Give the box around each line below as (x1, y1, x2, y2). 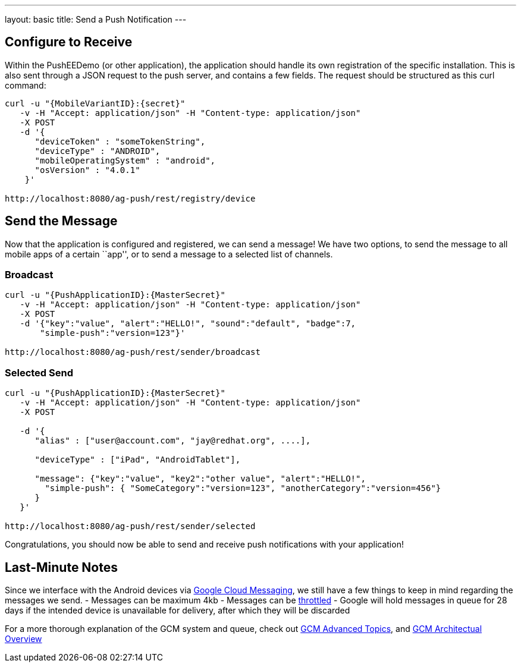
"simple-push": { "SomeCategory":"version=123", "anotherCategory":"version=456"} (45, 483, 441, 493)
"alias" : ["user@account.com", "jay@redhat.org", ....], (34, 436, 311, 446)
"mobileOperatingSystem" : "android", (34, 155, 216, 165)
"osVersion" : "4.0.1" (34, 165, 140, 175)
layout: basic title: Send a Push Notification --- (5, 14, 187, 24)
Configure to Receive (5, 34, 133, 50)
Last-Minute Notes (5, 559, 118, 575)
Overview (5, 634, 42, 644)
